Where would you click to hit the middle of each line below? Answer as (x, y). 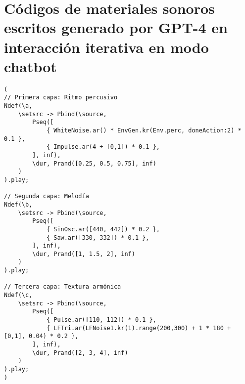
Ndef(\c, (18, 295)
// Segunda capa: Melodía (47, 196)
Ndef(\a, (18, 106)
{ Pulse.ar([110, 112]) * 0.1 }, (101, 320)
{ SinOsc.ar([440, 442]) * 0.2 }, (103, 229)
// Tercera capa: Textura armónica (63, 287)
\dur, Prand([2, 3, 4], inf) (80, 353)
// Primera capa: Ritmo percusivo (61, 98)
